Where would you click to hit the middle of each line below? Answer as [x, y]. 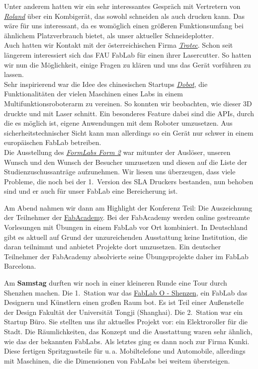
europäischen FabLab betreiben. [53, 142]
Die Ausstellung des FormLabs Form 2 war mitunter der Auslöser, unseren [117, 152]
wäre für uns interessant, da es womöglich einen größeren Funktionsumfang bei [124, 26]
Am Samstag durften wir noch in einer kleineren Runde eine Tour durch [116, 283]
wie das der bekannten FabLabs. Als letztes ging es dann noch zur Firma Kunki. [127, 341]
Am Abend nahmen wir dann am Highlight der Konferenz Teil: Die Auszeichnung [128, 207]
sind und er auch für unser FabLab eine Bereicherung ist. [91, 191]
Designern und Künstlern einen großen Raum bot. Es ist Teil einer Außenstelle [124, 302]
